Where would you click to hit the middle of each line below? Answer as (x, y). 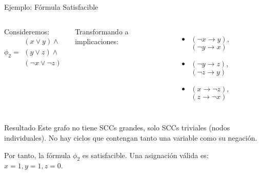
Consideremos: (27, 31)
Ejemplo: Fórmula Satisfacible (51, 7)
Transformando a (102, 31)
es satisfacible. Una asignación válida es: (145, 155)
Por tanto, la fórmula (37, 155)
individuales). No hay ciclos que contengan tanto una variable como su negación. (131, 137)
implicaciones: (97, 41)
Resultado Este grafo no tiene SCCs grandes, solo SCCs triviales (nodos (117, 128)
